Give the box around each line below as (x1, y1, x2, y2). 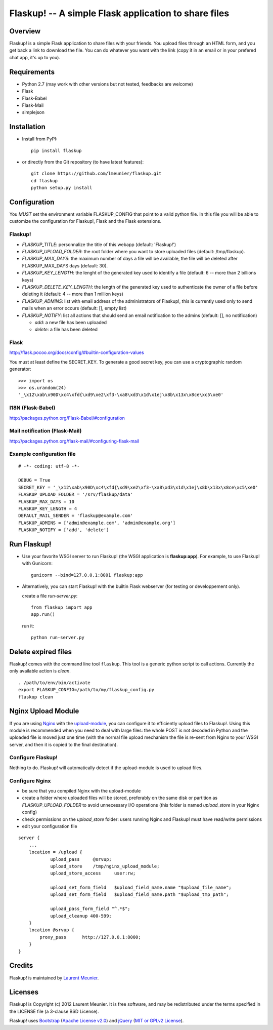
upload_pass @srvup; (50, 856, 112, 862)
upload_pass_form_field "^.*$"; (50, 906, 131, 912)
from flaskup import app (31, 605, 93, 610)
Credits (9, 961, 33, 970)
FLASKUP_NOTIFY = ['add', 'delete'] (18, 527, 109, 533)
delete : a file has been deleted (34, 327, 98, 333)
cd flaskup (31, 178, 58, 183)
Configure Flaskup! (9, 754, 58, 761)
